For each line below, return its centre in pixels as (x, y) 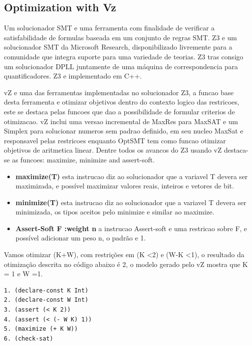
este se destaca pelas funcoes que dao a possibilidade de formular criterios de (120, 111)
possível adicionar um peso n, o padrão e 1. (81, 238)
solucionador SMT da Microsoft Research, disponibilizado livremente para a (118, 47)
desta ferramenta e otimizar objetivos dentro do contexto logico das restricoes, (122, 102)
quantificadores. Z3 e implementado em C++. (73, 76)
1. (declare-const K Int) (46, 290)
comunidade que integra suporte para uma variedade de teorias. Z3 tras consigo (124, 56)
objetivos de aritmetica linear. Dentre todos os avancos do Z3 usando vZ (113, 150)
